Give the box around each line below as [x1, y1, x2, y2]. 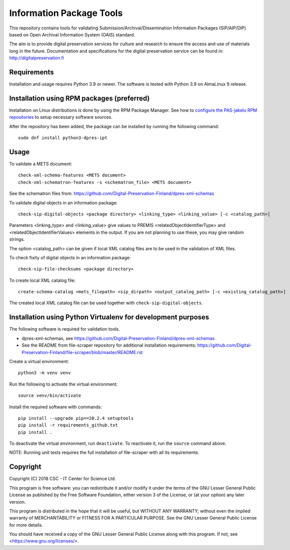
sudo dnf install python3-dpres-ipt [18, 135, 108, 141]
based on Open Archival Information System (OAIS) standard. [9, 31, 136, 37]
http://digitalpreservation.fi [9, 55, 64, 61]
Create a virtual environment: [9, 358, 69, 364]
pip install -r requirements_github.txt [18, 422, 118, 428]
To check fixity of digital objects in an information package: [9, 254, 131, 260]
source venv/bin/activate [18, 393, 82, 398]
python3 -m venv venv [18, 370, 71, 376]
